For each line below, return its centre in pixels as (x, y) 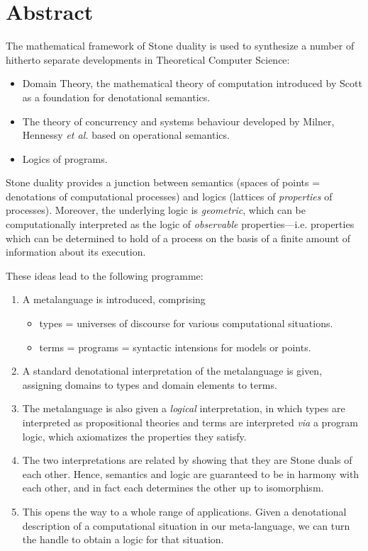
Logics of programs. (65, 158)
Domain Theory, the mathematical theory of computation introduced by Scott (192, 83)
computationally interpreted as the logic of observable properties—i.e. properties (180, 224)
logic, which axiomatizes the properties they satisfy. (134, 436)
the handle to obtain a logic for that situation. (123, 539)
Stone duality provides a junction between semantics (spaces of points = (163, 182)
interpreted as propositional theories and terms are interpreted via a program (190, 422)
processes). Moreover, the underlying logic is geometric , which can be (156, 210)
